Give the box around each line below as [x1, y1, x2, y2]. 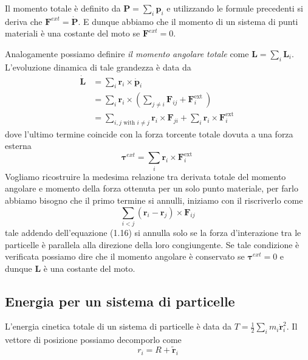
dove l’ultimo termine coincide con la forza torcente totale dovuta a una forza [5, 127, 293, 140]
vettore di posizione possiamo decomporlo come [5, 333, 182, 346]
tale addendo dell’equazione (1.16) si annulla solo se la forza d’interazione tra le [5, 226, 301, 238]
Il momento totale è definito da [5, 2, 121, 14]
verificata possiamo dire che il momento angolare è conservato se [5, 250, 245, 263]
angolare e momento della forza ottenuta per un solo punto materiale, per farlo [5, 182, 298, 195]
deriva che [5, 15, 43, 27]
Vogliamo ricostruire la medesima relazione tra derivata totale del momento [5, 170, 286, 182]
